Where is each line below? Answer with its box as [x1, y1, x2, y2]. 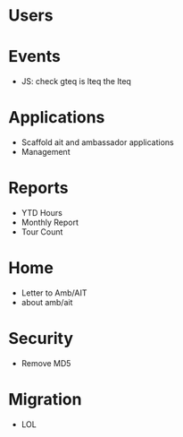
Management [21, 147, 71, 158]
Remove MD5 [21, 357, 71, 368]
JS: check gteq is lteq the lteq [21, 76, 131, 87]
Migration [8, 390, 82, 410]
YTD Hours [21, 208, 63, 218]
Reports [8, 178, 69, 198]
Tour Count [21, 227, 63, 237]
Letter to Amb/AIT [21, 287, 87, 298]
